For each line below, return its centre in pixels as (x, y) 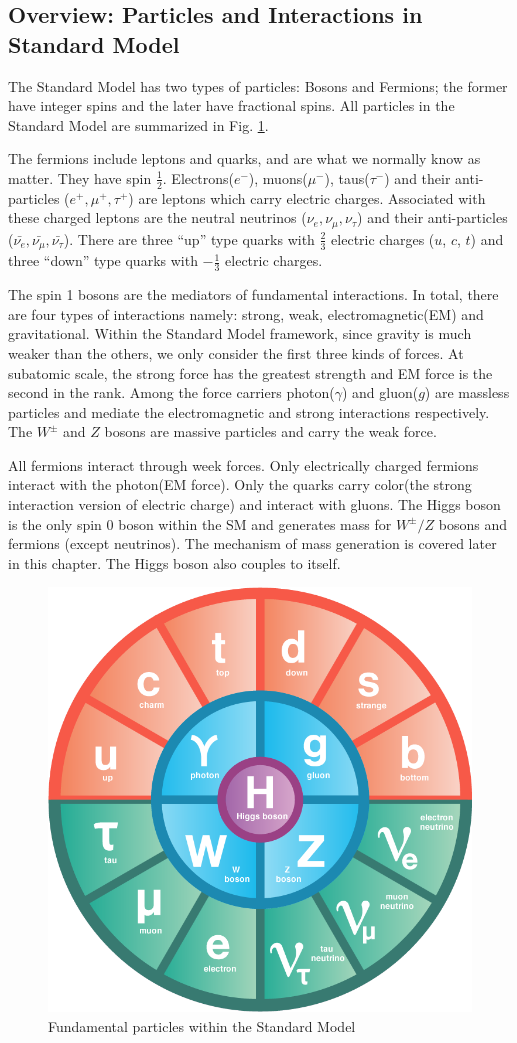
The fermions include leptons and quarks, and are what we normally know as (244, 158)
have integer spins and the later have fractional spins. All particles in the (231, 105)
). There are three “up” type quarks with (189, 238)
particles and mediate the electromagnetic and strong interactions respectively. (249, 411)
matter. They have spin (80, 177)
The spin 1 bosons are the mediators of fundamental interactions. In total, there (253, 294)
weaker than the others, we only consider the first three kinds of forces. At (236, 352)
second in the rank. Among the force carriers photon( (171, 392)
